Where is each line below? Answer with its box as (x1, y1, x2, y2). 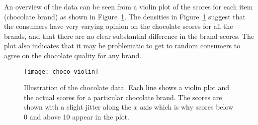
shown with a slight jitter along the (24, 102, 132, 112)
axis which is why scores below (140, 102, 234, 112)
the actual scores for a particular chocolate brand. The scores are (24, 92, 222, 102)
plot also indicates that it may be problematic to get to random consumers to (4, 40, 241, 51)
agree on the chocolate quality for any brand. (4, 50, 142, 60)
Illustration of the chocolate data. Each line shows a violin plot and (24, 82, 230, 93)
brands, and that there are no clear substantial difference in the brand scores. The (4, 30, 255, 41)
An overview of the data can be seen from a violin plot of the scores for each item (4, 1, 253, 11)
